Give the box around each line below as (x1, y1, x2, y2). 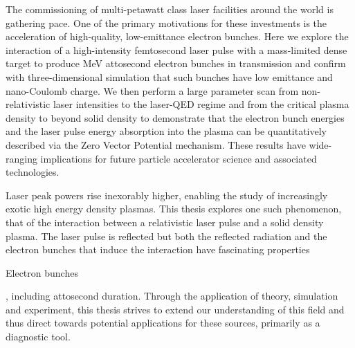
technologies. (6, 165, 60, 179)
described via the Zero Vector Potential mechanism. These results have (6, 137, 306, 152)
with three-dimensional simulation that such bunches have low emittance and (6, 69, 333, 84)
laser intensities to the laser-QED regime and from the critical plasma (53, 97, 349, 111)
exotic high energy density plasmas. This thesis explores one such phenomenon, (6, 201, 342, 216)
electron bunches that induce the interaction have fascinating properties (6, 242, 310, 257)
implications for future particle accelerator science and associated (40, 151, 317, 165)
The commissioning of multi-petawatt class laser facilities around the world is (6, 2, 334, 16)
